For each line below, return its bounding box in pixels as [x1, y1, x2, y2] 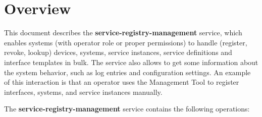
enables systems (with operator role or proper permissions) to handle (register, [4, 37, 247, 47]
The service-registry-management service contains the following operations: [4, 103, 250, 114]
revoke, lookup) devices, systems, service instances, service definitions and [4, 47, 232, 57]
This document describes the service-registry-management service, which [4, 27, 242, 38]
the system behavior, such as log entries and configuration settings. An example [4, 67, 251, 77]
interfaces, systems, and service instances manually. [4, 86, 163, 97]
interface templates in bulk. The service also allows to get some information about [4, 56, 258, 67]
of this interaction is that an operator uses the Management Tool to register [4, 77, 239, 87]
